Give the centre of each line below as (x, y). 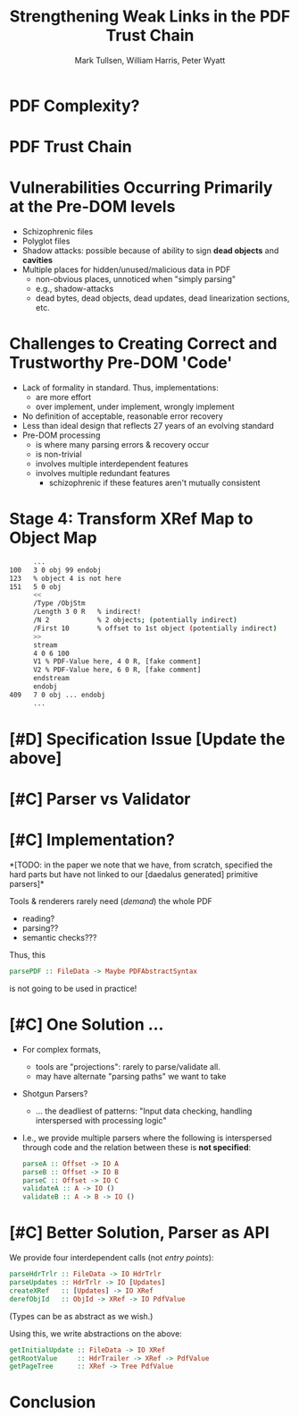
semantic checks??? (59, 938)
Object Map (53, 538)
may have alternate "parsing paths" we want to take (131, 1076)
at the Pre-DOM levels (92, 207)
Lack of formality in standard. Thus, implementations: (120, 388)
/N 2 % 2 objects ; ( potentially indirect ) (135, 620)
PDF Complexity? (75, 106)
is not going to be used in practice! (73, 988)
